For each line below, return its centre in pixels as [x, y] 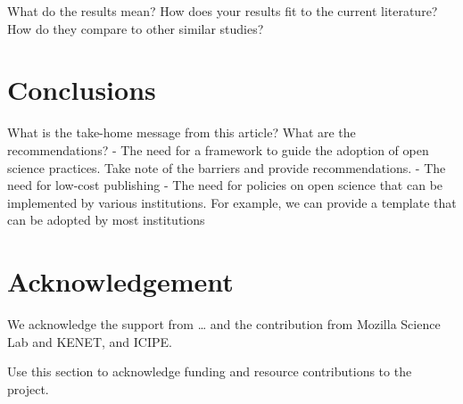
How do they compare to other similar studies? [136, 28]
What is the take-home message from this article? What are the [182, 132]
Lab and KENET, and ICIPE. [90, 341]
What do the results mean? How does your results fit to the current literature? [223, 11]
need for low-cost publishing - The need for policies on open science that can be [225, 185]
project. [28, 388]
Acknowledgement [120, 281]
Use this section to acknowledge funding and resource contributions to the [210, 371]
